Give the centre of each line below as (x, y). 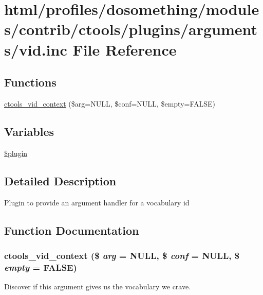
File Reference (125, 49)
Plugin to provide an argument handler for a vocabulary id (97, 202)
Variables (29, 131)
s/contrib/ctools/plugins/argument (131, 29)
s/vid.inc (36, 49)
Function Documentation (72, 230)
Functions (30, 82)
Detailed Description (60, 180)
